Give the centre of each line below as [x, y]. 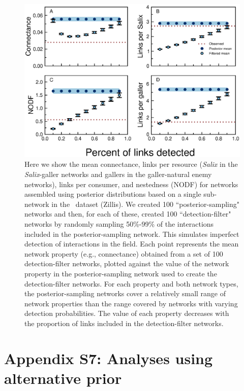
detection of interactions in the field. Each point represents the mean [132, 244]
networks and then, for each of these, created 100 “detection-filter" [128, 214]
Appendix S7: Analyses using [109, 358]
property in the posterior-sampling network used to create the [121, 273]
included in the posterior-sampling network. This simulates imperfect [132, 234]
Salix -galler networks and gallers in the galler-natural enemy [118, 174]
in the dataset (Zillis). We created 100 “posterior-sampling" [145, 204]
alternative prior [63, 378]
